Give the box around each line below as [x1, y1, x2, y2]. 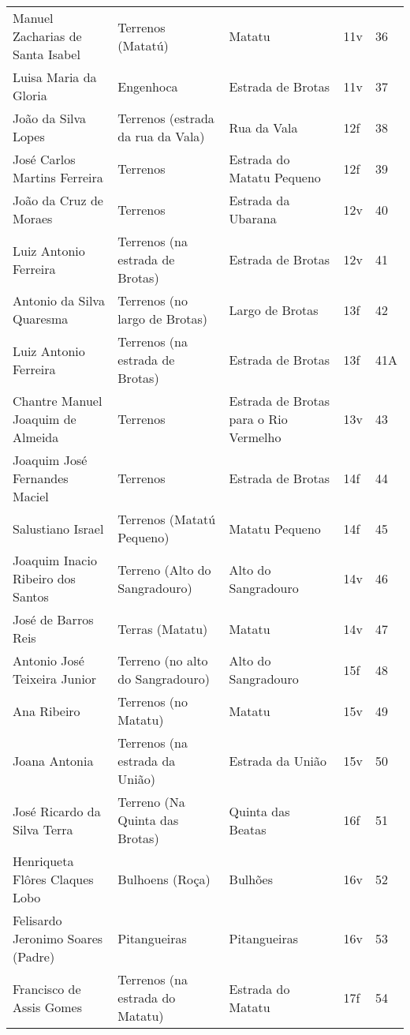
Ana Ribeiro [13, 701, 80, 720]
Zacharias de [13, 27, 82, 45]
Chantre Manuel [13, 392, 102, 410]
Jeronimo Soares [13, 929, 103, 947]
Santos [13, 587, 49, 606]
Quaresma [13, 309, 69, 328]
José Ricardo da [13, 801, 101, 820]
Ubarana [229, 209, 277, 227]
